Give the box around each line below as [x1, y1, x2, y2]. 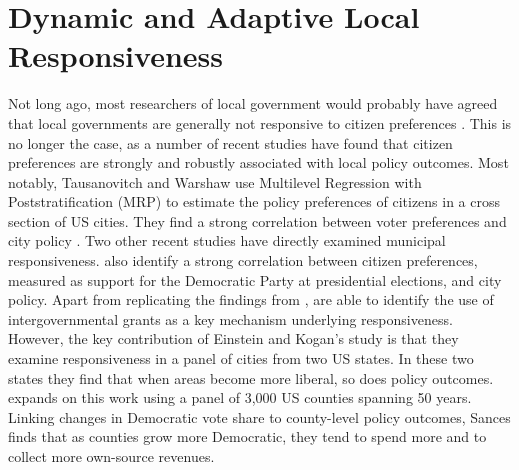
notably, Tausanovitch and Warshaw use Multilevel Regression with [8, 171, 422, 192]
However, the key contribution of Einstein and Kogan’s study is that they [8, 328, 459, 349]
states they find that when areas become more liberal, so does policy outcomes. [8, 367, 494, 388]
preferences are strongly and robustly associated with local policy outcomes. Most [8, 152, 509, 173]
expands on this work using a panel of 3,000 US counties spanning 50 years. [8, 387, 472, 408]
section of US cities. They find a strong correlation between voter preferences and [8, 210, 507, 231]
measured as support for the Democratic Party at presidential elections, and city [8, 269, 502, 290]
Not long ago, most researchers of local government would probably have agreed [8, 93, 498, 114]
